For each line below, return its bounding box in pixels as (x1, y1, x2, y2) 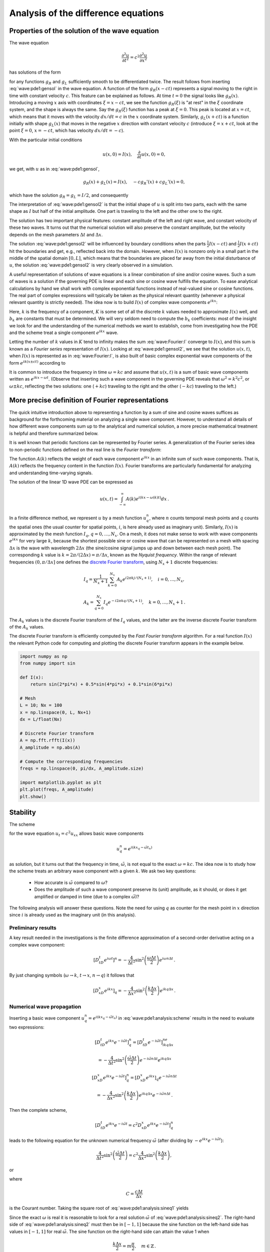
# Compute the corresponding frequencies (19, 759, 123, 764)
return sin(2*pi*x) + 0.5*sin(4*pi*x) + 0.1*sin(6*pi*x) (30, 682, 173, 687)
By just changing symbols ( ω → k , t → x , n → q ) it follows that (9, 972, 134, 979)
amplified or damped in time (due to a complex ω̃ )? (34, 893, 139, 899)
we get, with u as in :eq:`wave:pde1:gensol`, (9, 166, 100, 172)
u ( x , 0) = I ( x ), (102, 151, 132, 157)
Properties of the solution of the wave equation (9, 27, 159, 35)
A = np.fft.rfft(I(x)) (19, 738, 75, 743)
